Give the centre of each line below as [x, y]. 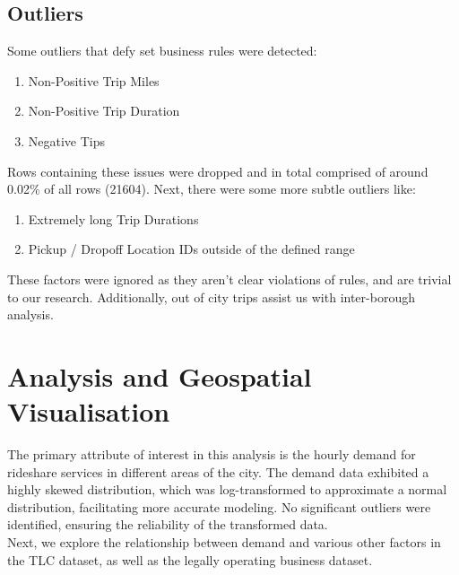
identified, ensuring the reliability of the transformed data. [168, 524]
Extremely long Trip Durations [113, 218]
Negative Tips [67, 140]
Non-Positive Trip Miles [94, 80]
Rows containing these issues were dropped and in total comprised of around [218, 171]
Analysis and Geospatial [160, 375]
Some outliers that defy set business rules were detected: [162, 51]
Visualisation [89, 411]
